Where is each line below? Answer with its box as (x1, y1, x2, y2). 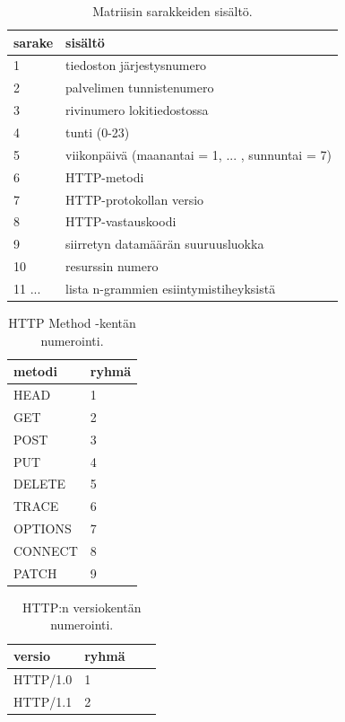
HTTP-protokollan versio (65, 189, 204, 208)
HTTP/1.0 (13, 669, 73, 688)
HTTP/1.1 (13, 691, 73, 710)
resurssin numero (65, 257, 159, 276)
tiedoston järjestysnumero (65, 56, 207, 75)
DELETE (13, 474, 66, 493)
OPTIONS (13, 519, 72, 538)
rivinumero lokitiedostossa (65, 101, 209, 119)
